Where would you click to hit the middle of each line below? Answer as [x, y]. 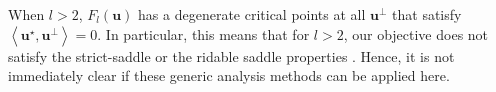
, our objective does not [416, 33]
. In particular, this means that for [203, 33]
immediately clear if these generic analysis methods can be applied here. [229, 75]
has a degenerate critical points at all [252, 14]
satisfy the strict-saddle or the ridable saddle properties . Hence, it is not [231, 55]
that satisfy [427, 14]
